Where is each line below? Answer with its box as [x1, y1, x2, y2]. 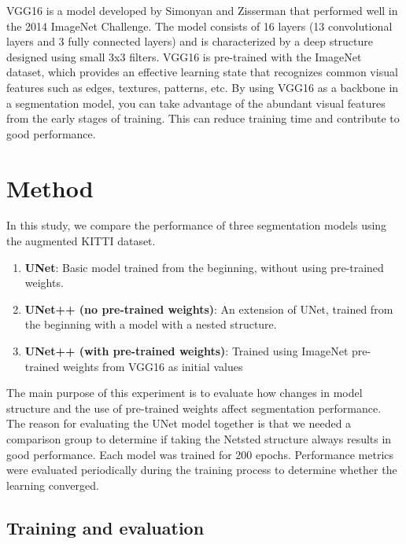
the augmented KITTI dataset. [6, 233, 156, 249]
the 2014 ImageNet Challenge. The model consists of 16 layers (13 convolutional [6, 17, 393, 34]
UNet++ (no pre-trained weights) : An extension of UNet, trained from [24, 300, 393, 317]
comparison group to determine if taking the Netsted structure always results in [6, 431, 392, 447]
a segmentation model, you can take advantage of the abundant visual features [6, 94, 386, 111]
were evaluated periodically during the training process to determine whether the [6, 461, 397, 478]
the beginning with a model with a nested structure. [24, 316, 277, 333]
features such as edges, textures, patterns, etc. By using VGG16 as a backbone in [6, 79, 399, 95]
